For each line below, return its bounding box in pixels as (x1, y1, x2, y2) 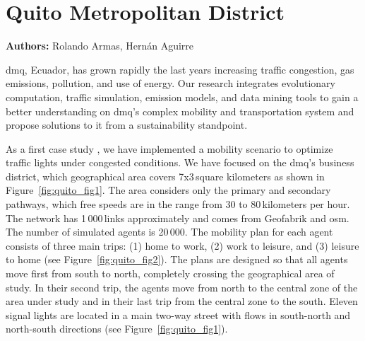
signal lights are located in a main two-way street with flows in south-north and (6, 307, 351, 322)
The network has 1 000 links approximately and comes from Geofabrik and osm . (6, 210, 349, 225)
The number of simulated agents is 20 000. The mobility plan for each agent (6, 224, 333, 239)
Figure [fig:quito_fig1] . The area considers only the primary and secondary (6, 183, 331, 197)
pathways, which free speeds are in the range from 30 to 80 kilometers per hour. (6, 197, 350, 212)
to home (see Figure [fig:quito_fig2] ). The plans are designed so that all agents (6, 252, 348, 267)
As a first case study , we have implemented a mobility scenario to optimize (6, 141, 333, 156)
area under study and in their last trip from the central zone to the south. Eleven (6, 294, 358, 308)
